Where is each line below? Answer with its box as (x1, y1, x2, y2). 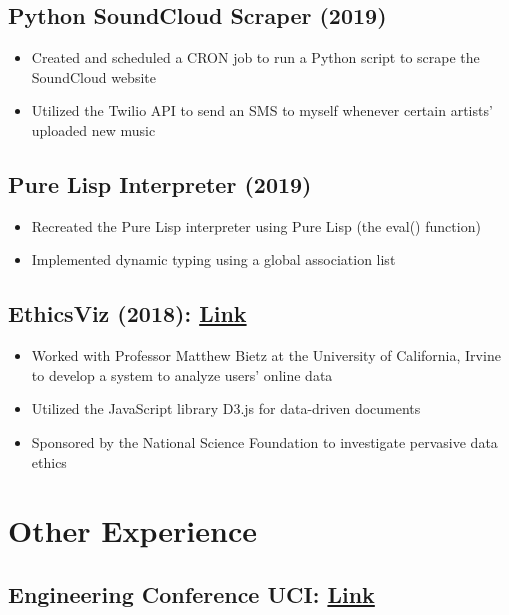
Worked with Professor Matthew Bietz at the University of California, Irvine (31, 345, 501, 366)
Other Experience (8, 510, 257, 551)
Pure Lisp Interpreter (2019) (8, 168, 312, 199)
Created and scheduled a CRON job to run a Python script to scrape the (31, 47, 480, 68)
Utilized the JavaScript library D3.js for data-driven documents (31, 398, 421, 419)
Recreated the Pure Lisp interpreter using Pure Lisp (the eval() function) (31, 215, 481, 236)
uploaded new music (31, 119, 156, 140)
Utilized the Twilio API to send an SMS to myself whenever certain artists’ (31, 100, 493, 121)
